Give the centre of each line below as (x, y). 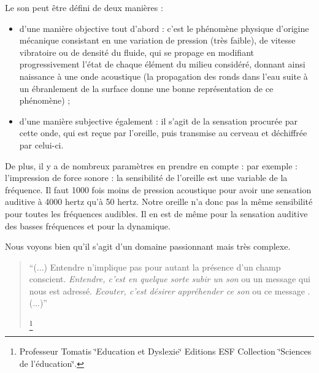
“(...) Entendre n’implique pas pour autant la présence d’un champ (155, 267)
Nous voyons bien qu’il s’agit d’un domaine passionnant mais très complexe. (148, 246)
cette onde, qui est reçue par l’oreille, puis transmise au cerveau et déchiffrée (163, 133)
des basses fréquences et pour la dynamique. (88, 225)
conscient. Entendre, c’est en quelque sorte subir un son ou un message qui (170, 279)
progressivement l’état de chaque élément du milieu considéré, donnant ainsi (162, 64)
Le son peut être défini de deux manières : (84, 7)
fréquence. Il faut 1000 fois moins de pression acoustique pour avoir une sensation (158, 189)
